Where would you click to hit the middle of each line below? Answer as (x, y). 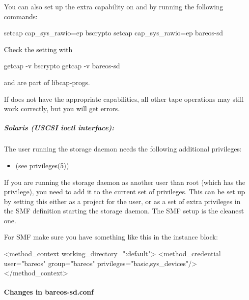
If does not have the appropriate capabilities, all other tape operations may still (124, 99)
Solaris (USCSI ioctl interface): (59, 128)
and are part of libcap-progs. (47, 82)
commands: (21, 16)
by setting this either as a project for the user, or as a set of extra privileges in (122, 201)
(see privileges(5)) (42, 165)
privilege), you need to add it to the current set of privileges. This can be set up (124, 192)
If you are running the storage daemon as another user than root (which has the (125, 182)
